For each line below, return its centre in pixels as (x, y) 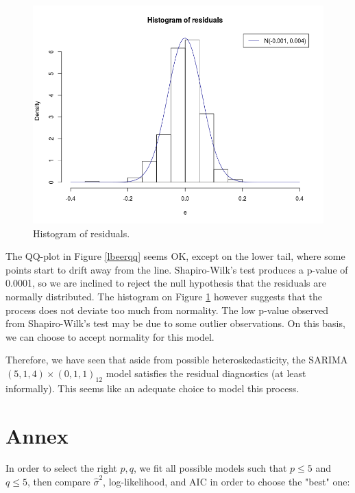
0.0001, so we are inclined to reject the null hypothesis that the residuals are (166, 283)
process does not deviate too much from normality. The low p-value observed (167, 310)
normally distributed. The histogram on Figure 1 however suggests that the (164, 296)
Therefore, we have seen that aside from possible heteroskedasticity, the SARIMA (177, 360)
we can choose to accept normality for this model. (110, 336)
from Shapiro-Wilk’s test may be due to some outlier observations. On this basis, (175, 323)
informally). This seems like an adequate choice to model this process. (152, 388)
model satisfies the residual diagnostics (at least (206, 373)
